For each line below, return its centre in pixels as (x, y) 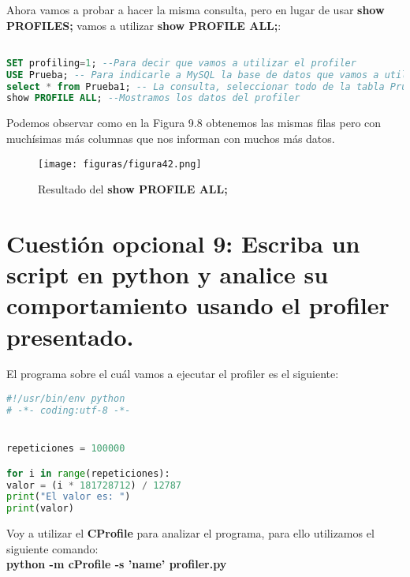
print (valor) (40, 509)
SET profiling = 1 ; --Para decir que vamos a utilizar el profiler (181, 63)
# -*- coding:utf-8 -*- (69, 410)
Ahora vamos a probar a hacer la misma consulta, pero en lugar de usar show (196, 9)
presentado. (70, 336)
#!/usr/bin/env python (66, 399)
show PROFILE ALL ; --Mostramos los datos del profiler (153, 98)
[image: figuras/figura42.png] (120, 164)
